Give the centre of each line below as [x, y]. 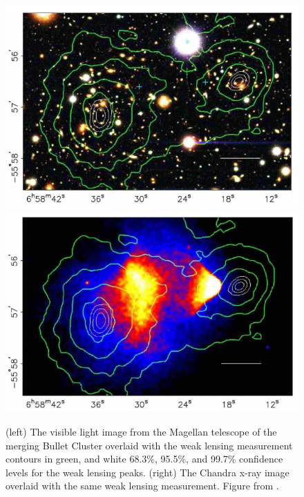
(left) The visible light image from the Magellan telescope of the [141, 432]
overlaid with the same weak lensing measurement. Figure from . [142, 486]
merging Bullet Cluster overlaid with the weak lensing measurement [149, 445]
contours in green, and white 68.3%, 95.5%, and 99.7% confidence [144, 459]
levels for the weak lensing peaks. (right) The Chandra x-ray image [148, 472]
